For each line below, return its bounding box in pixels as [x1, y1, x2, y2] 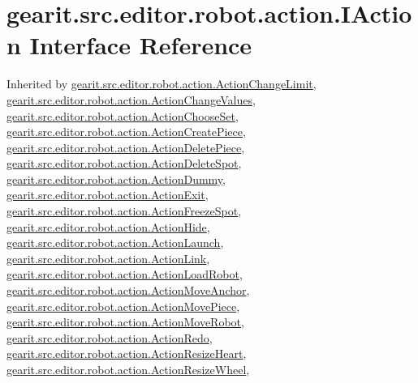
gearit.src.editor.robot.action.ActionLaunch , [6, 234, 224, 251]
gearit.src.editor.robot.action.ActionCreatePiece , [6, 123, 246, 140]
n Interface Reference [6, 28, 252, 62]
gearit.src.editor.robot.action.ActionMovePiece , [6, 297, 240, 314]
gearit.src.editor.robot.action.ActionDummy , [6, 170, 226, 187]
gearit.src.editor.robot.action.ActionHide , [6, 218, 210, 235]
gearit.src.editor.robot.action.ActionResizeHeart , [6, 345, 247, 362]
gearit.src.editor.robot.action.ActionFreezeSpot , [6, 202, 242, 219]
